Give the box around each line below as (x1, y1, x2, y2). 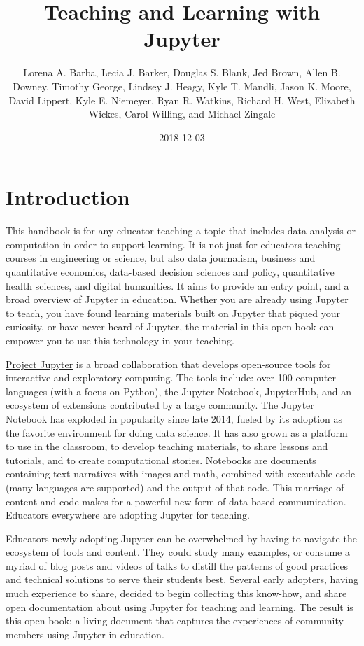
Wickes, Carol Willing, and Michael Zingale (88, 106, 276, 121)
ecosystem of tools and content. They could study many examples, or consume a (6, 545, 350, 559)
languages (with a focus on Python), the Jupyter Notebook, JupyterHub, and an (6, 384, 352, 398)
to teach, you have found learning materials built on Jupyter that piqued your (6, 305, 341, 320)
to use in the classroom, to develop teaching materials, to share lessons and (6, 439, 328, 454)
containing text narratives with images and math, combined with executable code (6, 466, 356, 481)
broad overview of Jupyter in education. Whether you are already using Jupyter (6, 292, 349, 307)
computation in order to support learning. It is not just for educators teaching (6, 237, 341, 251)
